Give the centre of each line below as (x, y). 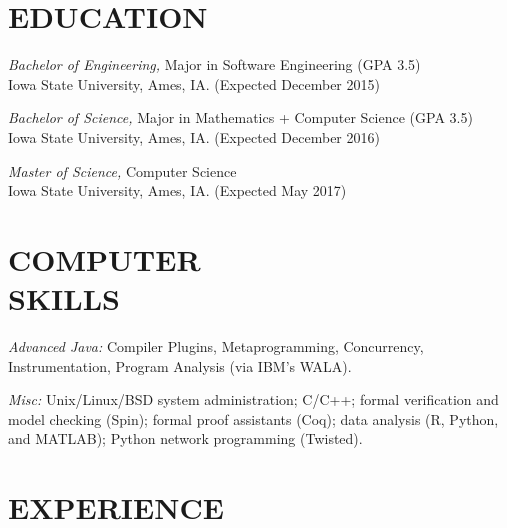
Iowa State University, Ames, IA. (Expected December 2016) (194, 136)
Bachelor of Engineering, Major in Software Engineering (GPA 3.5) (214, 64)
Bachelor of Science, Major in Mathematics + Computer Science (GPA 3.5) (240, 117)
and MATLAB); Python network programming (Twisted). (185, 438)
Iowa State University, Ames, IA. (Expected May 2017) (177, 190)
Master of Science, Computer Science (122, 170)
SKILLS (64, 298)
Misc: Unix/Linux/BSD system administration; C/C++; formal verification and (253, 399)
